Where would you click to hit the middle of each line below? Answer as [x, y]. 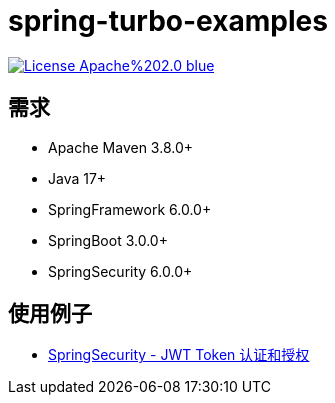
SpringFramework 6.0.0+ [130, 209]
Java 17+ [77, 178]
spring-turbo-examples [168, 21]
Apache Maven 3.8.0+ [121, 147]
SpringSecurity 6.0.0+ [120, 271]
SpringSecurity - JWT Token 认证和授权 [179, 355]
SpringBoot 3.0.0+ [108, 240]
